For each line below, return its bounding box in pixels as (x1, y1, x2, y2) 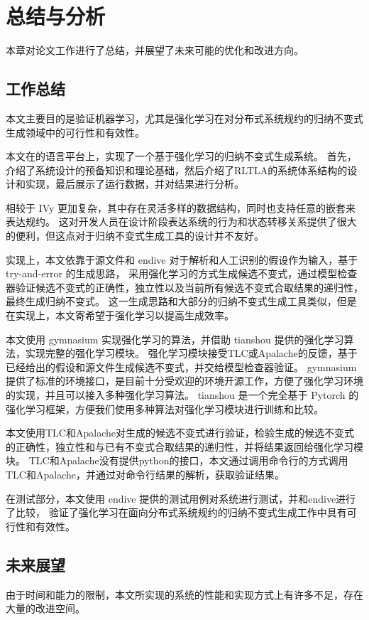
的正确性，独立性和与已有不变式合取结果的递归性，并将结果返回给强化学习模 (6, 439, 363, 454)
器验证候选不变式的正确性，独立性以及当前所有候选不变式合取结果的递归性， (6, 279, 363, 294)
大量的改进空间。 (6, 601, 85, 616)
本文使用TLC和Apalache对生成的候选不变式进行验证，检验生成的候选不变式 (6, 425, 354, 440)
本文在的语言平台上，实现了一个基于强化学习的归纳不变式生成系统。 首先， (6, 149, 357, 164)
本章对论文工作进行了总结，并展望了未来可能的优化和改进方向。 (6, 43, 304, 58)
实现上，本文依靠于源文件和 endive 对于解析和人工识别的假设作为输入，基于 (6, 252, 358, 267)
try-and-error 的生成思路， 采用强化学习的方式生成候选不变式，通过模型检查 (6, 266, 358, 281)
